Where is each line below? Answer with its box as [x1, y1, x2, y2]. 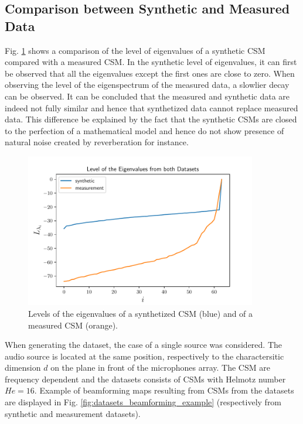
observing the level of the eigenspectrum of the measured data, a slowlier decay [5, 78, 290, 91]
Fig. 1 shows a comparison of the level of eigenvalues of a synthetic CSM [5, 44, 265, 56]
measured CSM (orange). [28, 319, 118, 331]
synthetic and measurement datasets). [5, 407, 141, 419]
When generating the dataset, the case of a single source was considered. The [5, 338, 282, 351]
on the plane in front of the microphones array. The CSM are [50, 361, 270, 374]
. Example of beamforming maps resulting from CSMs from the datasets [34, 384, 294, 396]
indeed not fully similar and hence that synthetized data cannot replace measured [5, 101, 298, 114]
